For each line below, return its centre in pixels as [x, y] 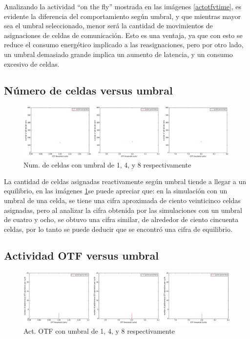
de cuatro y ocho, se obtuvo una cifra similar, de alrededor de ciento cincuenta [121, 219]
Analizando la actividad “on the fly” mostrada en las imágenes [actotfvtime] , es [123, 6]
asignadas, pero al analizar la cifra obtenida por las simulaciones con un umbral [123, 210]
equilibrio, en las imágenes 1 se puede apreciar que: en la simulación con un [116, 191]
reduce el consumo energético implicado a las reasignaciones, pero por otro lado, [124, 45]
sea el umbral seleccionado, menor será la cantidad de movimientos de [108, 26]
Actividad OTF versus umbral [81, 255]
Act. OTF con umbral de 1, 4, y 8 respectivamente [99, 331]
